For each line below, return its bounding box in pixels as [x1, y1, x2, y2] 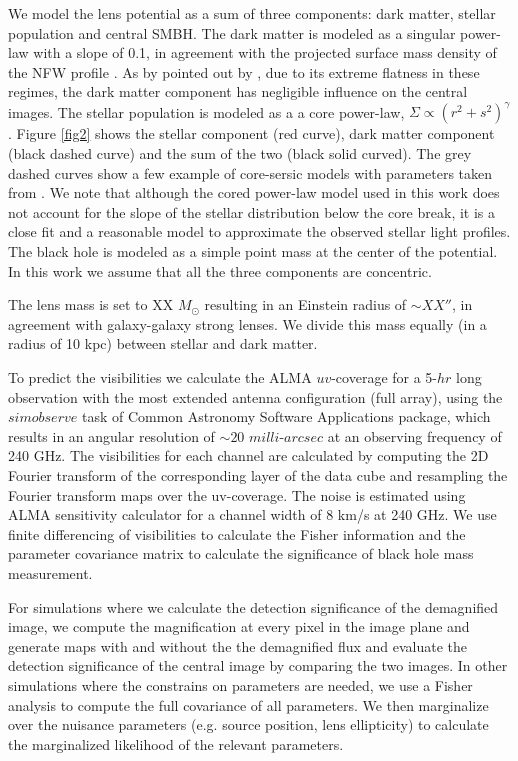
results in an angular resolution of [8, 425, 215, 446]
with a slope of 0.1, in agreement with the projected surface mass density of [33, 42, 497, 63]
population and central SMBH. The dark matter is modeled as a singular [8, 22, 456, 43]
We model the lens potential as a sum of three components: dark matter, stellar [8, 3, 496, 23]
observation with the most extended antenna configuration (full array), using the [8, 386, 503, 407]
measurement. [8, 562, 93, 583]
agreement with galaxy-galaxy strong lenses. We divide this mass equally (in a [8, 313, 487, 334]
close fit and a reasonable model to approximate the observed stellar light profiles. [8, 221, 511, 242]
